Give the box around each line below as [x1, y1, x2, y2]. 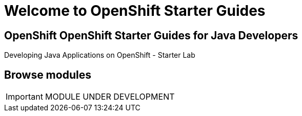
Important [6, 91, 43, 102]
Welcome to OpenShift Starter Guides [4, 2, 266, 19]
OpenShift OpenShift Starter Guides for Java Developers [4, 29, 298, 42]
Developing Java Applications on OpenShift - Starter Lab [4, 51, 195, 60]
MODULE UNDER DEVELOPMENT [45, 91, 175, 102]
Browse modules [4, 68, 91, 81]
